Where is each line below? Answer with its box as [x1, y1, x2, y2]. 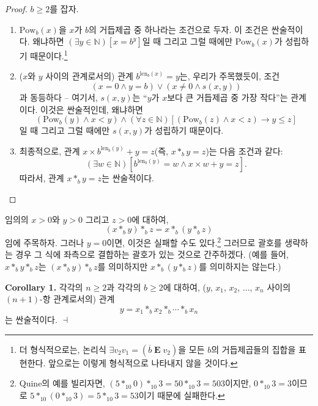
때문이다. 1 [30, 48, 68, 62]
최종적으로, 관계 [19, 144, 80, 157]
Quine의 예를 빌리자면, [19, 377, 105, 390]
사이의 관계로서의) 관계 [45, 70, 133, 82]
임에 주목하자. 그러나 [5, 236, 84, 248]
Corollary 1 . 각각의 [5, 280, 83, 293]
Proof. [5, 2, 28, 15]
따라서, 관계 [19, 172, 64, 184]
